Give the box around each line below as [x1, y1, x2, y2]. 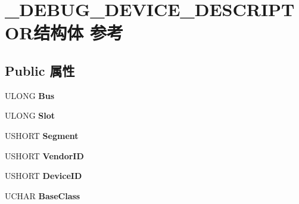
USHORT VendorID [5, 149, 84, 162]
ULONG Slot [5, 109, 55, 122]
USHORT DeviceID [5, 169, 82, 182]
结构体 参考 [33, 20, 124, 45]
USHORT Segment [5, 129, 79, 141]
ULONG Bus [5, 89, 55, 101]
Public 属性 [5, 61, 75, 79]
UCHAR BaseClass [5, 189, 80, 202]
